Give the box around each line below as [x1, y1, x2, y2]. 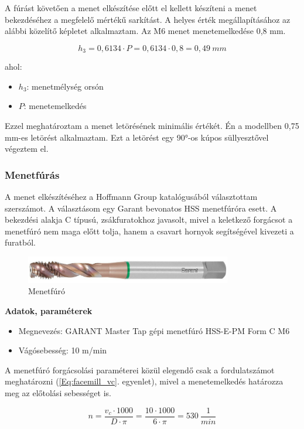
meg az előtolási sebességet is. [5, 386, 111, 399]
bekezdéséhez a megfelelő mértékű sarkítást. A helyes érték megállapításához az [5, 13, 291, 25]
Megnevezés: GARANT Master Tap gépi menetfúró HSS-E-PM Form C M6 [18, 324, 290, 336]
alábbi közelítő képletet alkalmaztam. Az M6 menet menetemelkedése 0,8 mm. [5, 25, 286, 37]
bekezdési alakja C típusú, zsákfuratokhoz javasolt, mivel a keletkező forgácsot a [5, 213, 293, 226]
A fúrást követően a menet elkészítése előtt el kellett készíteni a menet [5, 2, 257, 13]
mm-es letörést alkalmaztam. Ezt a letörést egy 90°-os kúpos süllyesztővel [5, 131, 269, 143]
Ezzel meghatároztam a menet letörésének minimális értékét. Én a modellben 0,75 [5, 120, 299, 132]
